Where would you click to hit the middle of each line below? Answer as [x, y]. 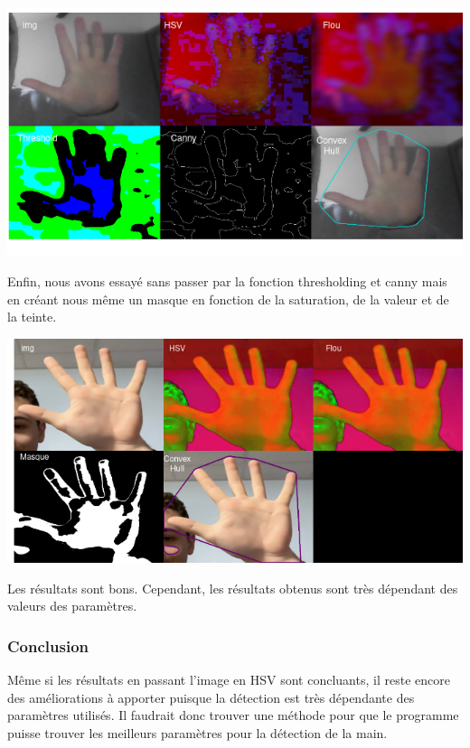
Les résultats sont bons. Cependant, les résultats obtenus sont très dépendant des [233, 588]
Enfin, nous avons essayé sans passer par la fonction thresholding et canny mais [227, 280]
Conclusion [48, 645]
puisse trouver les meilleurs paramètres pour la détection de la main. [197, 732]
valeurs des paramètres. [72, 606]
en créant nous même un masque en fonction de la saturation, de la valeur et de [228, 299]
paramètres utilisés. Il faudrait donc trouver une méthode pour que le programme [233, 715]
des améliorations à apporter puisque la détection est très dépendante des [211, 697]
